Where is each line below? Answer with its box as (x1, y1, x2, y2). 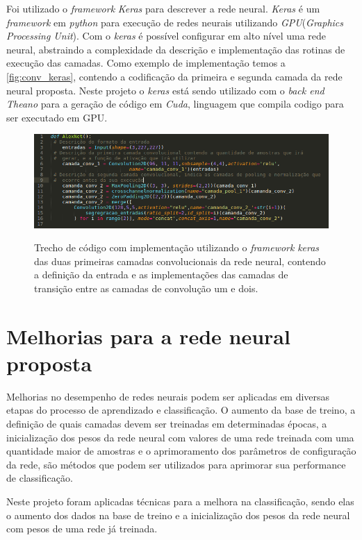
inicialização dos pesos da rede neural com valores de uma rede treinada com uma (6, 430, 354, 444)
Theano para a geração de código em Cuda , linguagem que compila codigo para (6, 96, 344, 111)
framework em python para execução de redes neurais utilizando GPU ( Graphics (6, 15, 344, 29)
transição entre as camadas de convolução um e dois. (34, 280, 258, 295)
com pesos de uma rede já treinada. (6, 521, 158, 536)
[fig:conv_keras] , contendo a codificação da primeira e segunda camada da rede (6, 69, 343, 83)
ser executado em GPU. (6, 110, 108, 124)
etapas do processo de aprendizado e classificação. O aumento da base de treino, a (6, 403, 356, 417)
